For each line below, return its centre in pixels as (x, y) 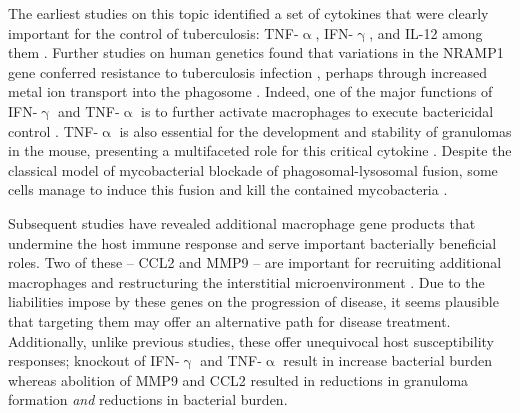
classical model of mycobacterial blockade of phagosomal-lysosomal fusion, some (253, 169)
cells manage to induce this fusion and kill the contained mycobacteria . (228, 189)
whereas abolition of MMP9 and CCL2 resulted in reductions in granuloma (238, 379)
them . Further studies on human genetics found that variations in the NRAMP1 (256, 52)
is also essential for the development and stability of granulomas (315, 130)
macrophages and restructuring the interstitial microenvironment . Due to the (246, 281)
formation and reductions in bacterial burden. (148, 399)
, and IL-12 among (426, 32)
